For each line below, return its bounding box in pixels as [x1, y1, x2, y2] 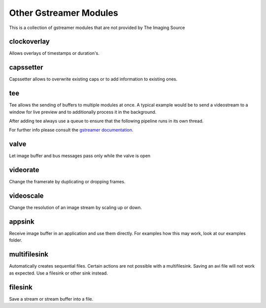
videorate [9, 166, 39, 174]
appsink [9, 217, 34, 226]
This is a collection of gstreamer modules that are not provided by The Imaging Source [9, 25, 185, 31]
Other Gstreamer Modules [9, 7, 118, 18]
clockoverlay [9, 37, 50, 46]
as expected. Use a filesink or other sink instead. [9, 270, 108, 276]
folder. [9, 237, 22, 243]
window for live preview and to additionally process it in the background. [9, 109, 157, 115]
